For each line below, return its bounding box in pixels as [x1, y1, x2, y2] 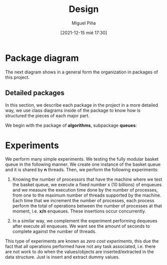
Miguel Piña [71, 20, 96, 26]
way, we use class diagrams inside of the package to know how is [5, 107, 141, 113]
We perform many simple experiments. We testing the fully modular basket [5, 156, 159, 162]
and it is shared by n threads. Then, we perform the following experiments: [5, 167, 159, 173]
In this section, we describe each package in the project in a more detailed [5, 102, 159, 108]
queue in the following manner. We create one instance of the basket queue [5, 161, 161, 168]
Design [69, 3, 99, 15]
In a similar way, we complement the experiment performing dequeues [12, 218, 158, 224]
